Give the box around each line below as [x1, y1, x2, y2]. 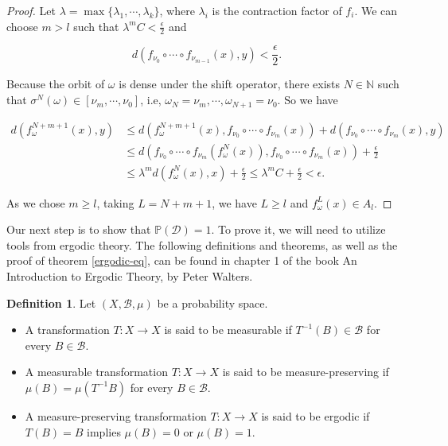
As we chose [6, 194, 65, 211]
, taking [96, 194, 134, 211]
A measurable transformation [25, 363, 168, 380]
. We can [354, 2, 398, 18]
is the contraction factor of [212, 2, 342, 18]
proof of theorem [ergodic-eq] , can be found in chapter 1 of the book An [6, 252, 357, 269]
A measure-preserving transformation [25, 407, 207, 424]
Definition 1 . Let [6, 294, 96, 311]
